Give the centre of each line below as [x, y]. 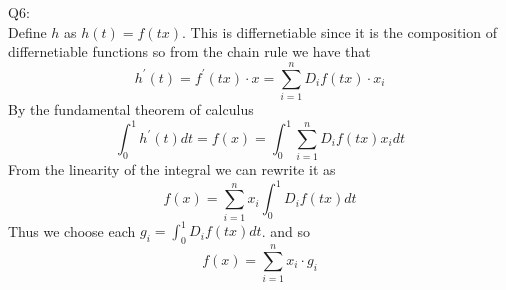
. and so [285, 230]
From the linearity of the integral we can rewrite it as [172, 169]
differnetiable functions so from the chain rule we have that [189, 51]
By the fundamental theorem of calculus [131, 108]
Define [27, 31]
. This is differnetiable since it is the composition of [339, 31]
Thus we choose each [72, 230]
